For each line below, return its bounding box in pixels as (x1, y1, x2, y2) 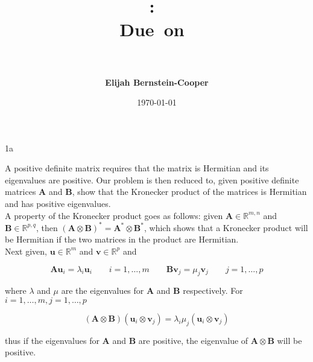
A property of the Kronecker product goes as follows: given (5, 209, 223, 221)
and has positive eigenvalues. (5, 197, 111, 210)
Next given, (5, 244, 47, 257)
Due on (119, 17, 185, 42)
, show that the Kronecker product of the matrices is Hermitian (72, 185, 307, 198)
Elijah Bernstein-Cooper (105, 75, 209, 88)
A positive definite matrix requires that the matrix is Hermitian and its (5, 162, 269, 174)
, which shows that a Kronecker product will (144, 221, 308, 233)
